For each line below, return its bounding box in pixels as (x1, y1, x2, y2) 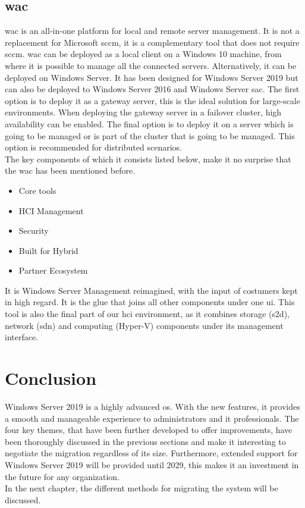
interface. (5, 331, 39, 343)
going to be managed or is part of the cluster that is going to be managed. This (5, 129, 295, 142)
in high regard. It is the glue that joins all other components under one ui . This (5, 296, 295, 308)
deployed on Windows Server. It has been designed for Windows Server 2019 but (5, 71, 298, 83)
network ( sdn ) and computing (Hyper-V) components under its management (5, 319, 284, 331)
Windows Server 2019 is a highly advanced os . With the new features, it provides (5, 400, 300, 412)
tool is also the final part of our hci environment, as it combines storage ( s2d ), (5, 308, 290, 320)
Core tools (18, 184, 56, 196)
